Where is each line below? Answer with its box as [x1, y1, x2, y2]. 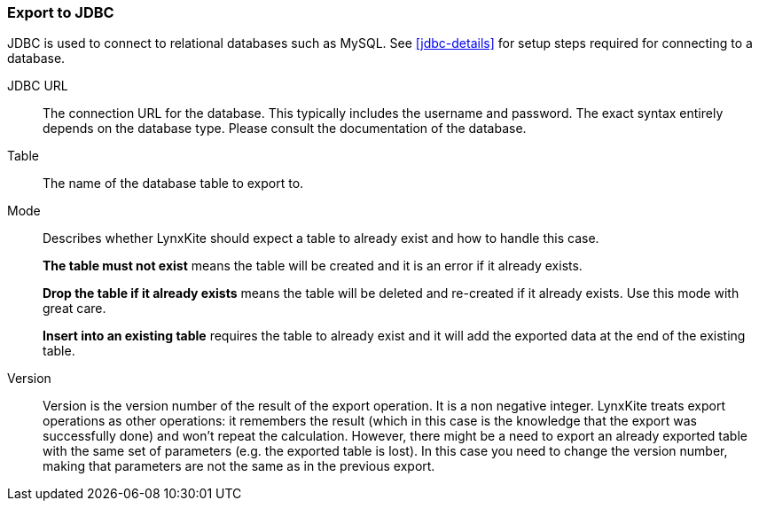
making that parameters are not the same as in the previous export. [43, 458, 435, 474]
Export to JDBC [7, 4, 114, 21]
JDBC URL [7, 78, 68, 94]
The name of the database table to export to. [43, 176, 304, 191]
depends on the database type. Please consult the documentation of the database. [43, 121, 527, 137]
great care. [43, 301, 106, 317]
